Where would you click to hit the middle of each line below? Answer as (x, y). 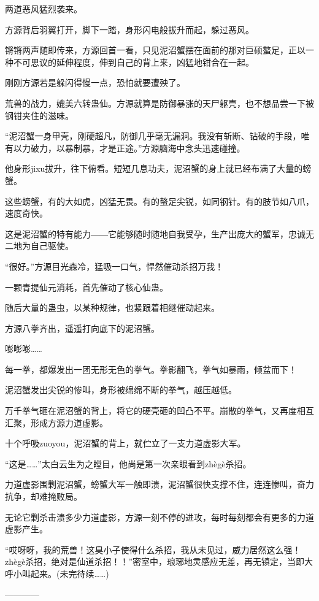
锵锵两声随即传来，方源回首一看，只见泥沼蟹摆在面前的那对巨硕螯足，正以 (155, 50)
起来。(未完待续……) (70, 573)
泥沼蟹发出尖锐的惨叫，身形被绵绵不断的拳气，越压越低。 (121, 390)
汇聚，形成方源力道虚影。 (56, 422)
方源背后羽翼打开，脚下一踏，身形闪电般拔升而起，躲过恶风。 (129, 29)
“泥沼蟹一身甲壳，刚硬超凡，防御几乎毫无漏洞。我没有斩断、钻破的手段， (153, 136)
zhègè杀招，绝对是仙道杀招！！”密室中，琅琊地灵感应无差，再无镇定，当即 (155, 561)
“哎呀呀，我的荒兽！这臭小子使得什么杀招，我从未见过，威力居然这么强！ (153, 549)
